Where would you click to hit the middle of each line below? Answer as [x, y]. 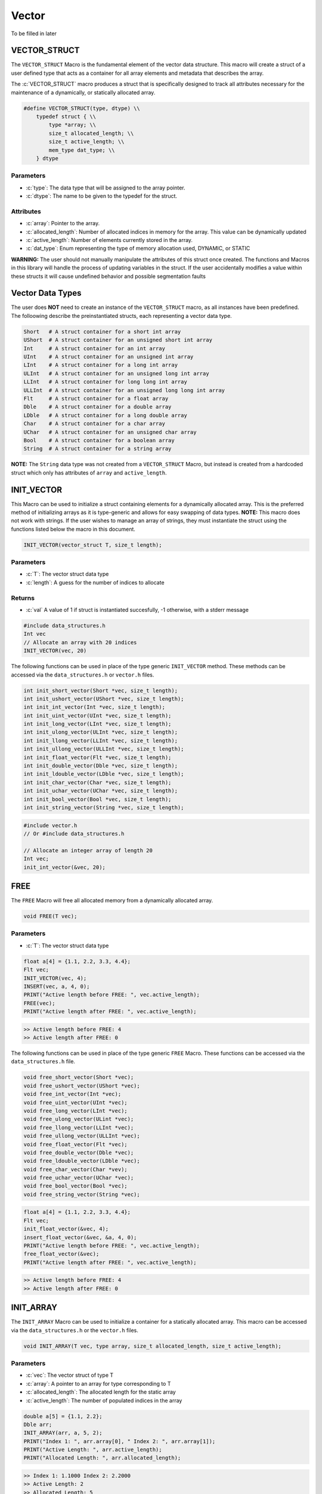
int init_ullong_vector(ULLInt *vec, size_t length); [104, 749]
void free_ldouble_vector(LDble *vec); [82, 1161]
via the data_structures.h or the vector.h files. [75, 1330]
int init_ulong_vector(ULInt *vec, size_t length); [101, 732]
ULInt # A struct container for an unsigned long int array [116, 373]
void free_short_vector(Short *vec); [79, 1077]
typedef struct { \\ [66, 117]
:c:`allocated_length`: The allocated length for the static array [101, 1392]
